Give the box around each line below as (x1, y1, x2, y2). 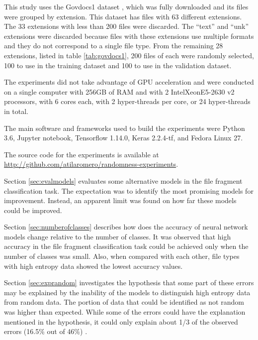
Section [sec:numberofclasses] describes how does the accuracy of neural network (4, 222, 248, 232)
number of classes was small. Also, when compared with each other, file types (4, 251, 240, 261)
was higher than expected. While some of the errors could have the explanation (4, 307, 246, 317)
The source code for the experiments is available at (4, 149, 159, 159)
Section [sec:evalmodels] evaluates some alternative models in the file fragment (4, 175, 243, 186)
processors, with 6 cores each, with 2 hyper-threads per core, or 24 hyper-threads (4, 96, 251, 107)
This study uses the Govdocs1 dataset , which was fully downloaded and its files (4, 1, 249, 11)
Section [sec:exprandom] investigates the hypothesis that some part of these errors (4, 277, 254, 288)
